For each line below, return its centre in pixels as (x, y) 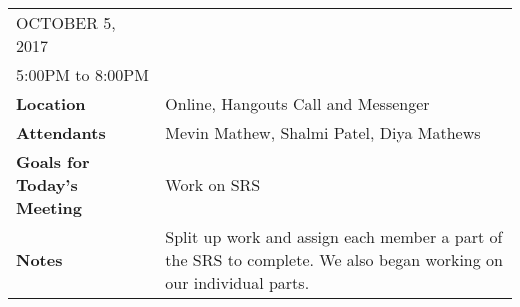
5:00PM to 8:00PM (82, 74)
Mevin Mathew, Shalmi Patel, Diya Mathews (323, 132)
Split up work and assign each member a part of (334, 236)
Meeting (49, 207)
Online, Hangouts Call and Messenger (297, 103)
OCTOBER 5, (66, 22)
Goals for (53, 161)
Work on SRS (213, 184)
